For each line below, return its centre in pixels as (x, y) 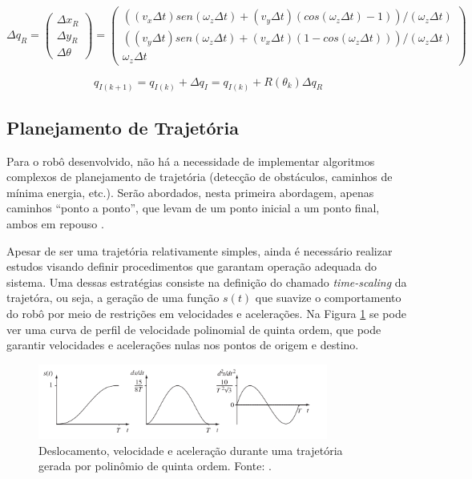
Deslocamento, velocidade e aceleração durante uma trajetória (191, 450)
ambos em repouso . (55, 224)
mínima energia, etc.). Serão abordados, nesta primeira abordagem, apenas (190, 192)
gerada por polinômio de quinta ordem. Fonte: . (155, 466)
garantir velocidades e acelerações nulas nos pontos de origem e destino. (183, 345)
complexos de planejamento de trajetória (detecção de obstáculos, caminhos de (200, 177)
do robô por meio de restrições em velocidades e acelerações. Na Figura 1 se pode (206, 314)
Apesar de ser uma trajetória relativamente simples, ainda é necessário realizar (200, 250)
